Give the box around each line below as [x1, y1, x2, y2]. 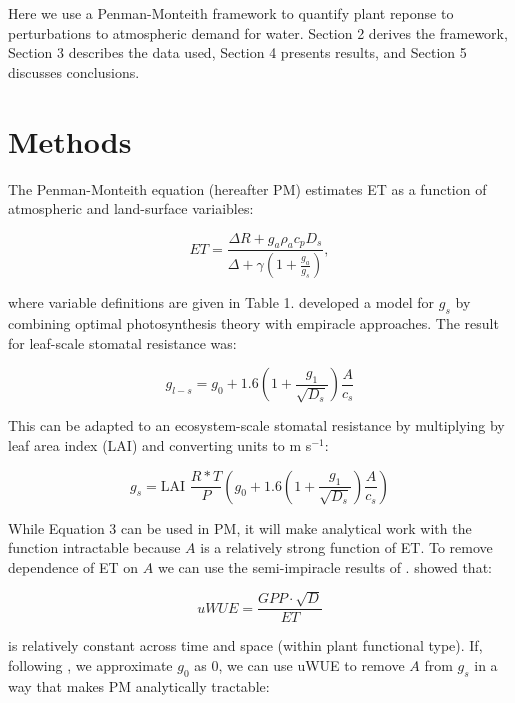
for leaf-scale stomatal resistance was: [8, 332, 237, 353]
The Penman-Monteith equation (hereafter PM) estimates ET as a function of [8, 178, 487, 199]
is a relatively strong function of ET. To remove [200, 537, 493, 558]
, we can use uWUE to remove [218, 654, 405, 675]
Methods [8, 120, 132, 161]
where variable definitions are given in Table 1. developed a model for [8, 292, 435, 313]
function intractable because [8, 537, 181, 558]
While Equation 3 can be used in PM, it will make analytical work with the [8, 517, 472, 538]
